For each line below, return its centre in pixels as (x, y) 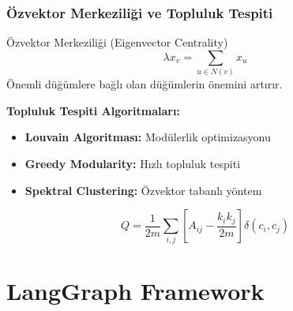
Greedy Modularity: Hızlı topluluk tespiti (133, 163)
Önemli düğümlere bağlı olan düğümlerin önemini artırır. (145, 84)
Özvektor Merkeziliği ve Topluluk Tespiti (140, 12)
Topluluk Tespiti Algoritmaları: (93, 110)
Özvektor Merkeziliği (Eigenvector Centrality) (117, 42)
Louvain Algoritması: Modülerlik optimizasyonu (148, 137)
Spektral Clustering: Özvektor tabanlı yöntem (143, 190)
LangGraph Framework (135, 290)
